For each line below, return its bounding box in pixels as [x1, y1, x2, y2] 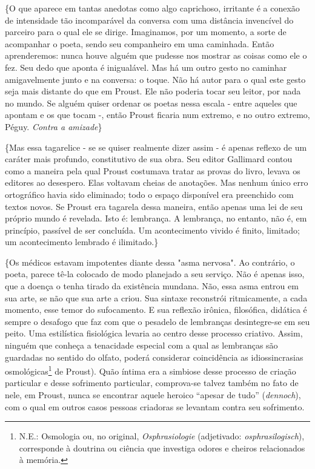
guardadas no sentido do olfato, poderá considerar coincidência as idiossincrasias [5, 350, 303, 363]
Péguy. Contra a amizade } [5, 120, 102, 133]
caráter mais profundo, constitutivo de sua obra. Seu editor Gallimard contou [5, 153, 293, 165]
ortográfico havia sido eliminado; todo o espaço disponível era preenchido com [5, 188, 294, 200]
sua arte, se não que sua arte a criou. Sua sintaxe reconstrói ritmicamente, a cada [5, 291, 308, 304]
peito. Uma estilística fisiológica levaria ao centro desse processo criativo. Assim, [5, 327, 303, 339]
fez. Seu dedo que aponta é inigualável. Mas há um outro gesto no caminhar [5, 61, 287, 73]
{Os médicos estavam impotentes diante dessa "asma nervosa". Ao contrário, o [5, 255, 295, 268]
